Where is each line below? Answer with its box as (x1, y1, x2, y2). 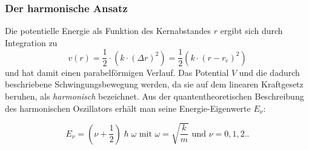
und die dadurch (239, 66, 300, 78)
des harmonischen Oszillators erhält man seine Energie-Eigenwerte (5, 101, 251, 114)
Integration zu (5, 36, 58, 49)
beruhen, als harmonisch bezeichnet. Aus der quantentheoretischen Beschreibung (5, 90, 304, 103)
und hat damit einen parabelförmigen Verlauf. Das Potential (5, 66, 229, 78)
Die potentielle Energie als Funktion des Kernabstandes (5, 24, 211, 37)
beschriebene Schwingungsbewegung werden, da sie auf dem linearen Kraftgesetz (5, 78, 304, 90)
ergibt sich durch (220, 24, 283, 37)
